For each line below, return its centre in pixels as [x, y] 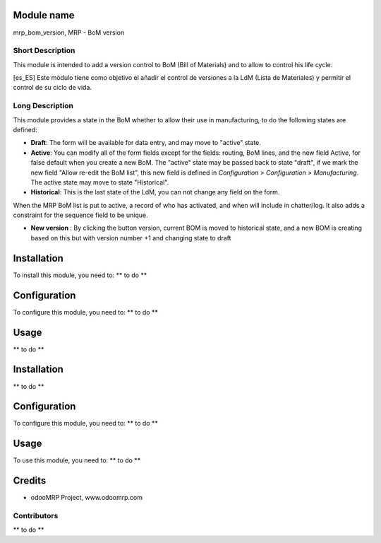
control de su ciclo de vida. [52, 88]
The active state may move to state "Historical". [100, 182]
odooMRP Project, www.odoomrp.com [86, 498]
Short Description [44, 51]
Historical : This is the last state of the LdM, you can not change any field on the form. [155, 192]
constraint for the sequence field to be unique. [80, 215]
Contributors [36, 515]
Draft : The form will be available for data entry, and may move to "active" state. [146, 143]
